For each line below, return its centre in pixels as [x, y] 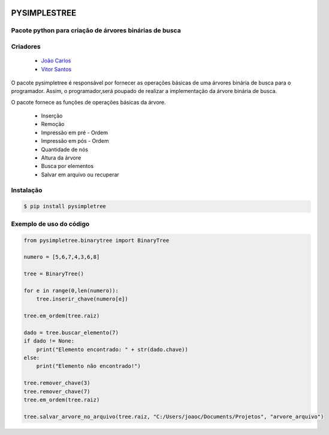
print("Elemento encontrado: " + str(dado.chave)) [112, 349]
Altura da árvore [61, 158]
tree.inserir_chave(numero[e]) [82, 299]
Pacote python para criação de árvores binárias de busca [96, 31]
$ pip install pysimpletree [65, 206]
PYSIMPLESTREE [44, 13]
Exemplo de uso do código [50, 224]
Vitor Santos [56, 69]
